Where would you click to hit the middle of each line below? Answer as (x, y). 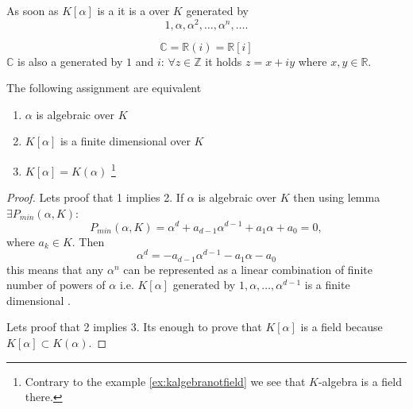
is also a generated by (70, 61)
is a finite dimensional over (125, 141)
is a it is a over (133, 10)
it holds (224, 61)
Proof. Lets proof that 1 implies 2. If (95, 197)
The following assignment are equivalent (104, 88)
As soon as (33, 10)
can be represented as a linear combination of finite (248, 269)
